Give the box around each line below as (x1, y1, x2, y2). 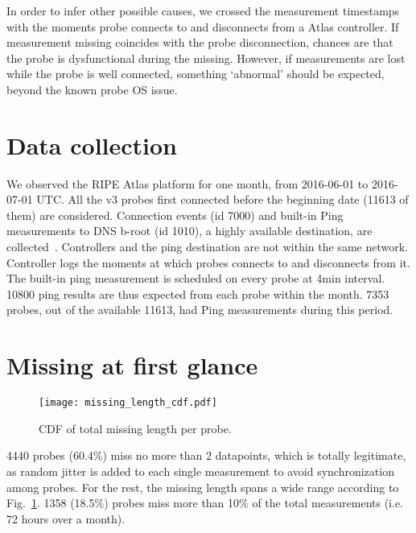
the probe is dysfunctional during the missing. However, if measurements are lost (6, 49, 406, 66)
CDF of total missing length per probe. (39, 419, 232, 436)
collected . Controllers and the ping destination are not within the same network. (6, 238, 408, 255)
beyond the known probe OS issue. (6, 81, 178, 97)
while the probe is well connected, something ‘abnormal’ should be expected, (6, 65, 385, 82)
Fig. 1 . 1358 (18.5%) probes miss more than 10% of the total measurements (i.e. (6, 494, 403, 511)
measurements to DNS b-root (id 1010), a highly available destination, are (6, 222, 373, 239)
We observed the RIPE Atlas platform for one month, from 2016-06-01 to (6, 175, 369, 192)
